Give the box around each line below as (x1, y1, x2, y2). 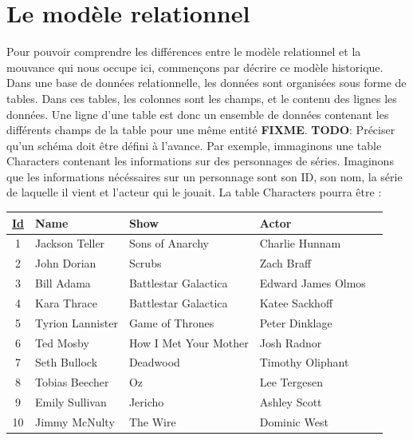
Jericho (128, 394, 164, 410)
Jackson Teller (35, 235, 105, 252)
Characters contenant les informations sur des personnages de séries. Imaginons (6, 153, 394, 169)
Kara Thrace (35, 294, 97, 311)
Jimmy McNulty (35, 414, 115, 430)
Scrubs (128, 255, 162, 272)
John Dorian (35, 255, 96, 272)
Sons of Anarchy (128, 235, 209, 252)
